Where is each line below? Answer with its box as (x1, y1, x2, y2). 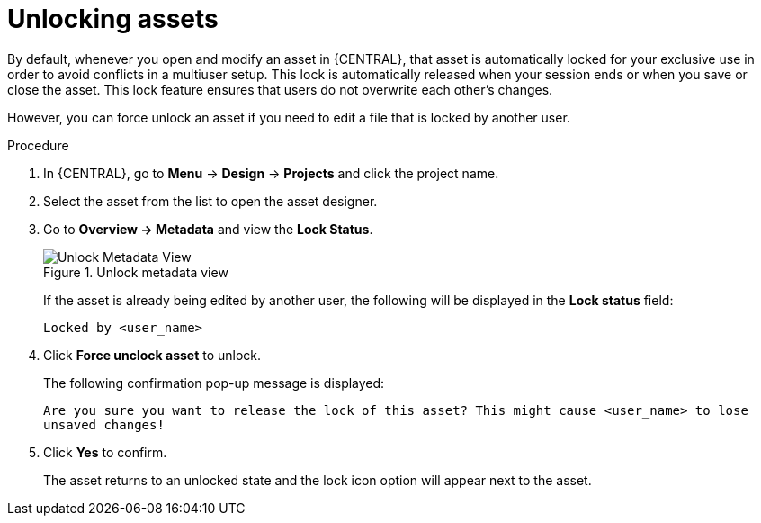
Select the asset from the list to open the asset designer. (43, 193, 378, 209)
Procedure (7, 137, 69, 153)
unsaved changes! (43, 417, 165, 432)
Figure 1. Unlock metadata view (43, 264, 228, 280)
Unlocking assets (7, 4, 219, 34)
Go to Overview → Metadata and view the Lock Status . (43, 221, 373, 237)
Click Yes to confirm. (43, 444, 167, 460)
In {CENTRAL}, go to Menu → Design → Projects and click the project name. (43, 165, 499, 181)
